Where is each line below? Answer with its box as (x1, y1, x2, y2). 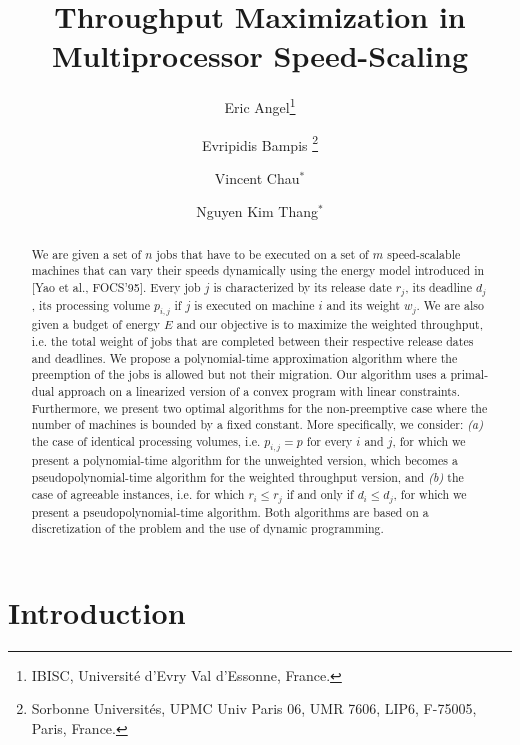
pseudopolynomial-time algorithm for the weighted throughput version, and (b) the (31, 469, 464, 486)
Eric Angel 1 (224, 94, 296, 117)
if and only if (286, 485, 354, 502)
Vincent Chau (214, 167, 300, 188)
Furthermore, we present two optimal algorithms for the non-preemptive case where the (31, 399, 488, 416)
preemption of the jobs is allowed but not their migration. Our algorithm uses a (31, 366, 447, 383)
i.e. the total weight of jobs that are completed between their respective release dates (31, 333, 474, 350)
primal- (450, 366, 489, 383)
